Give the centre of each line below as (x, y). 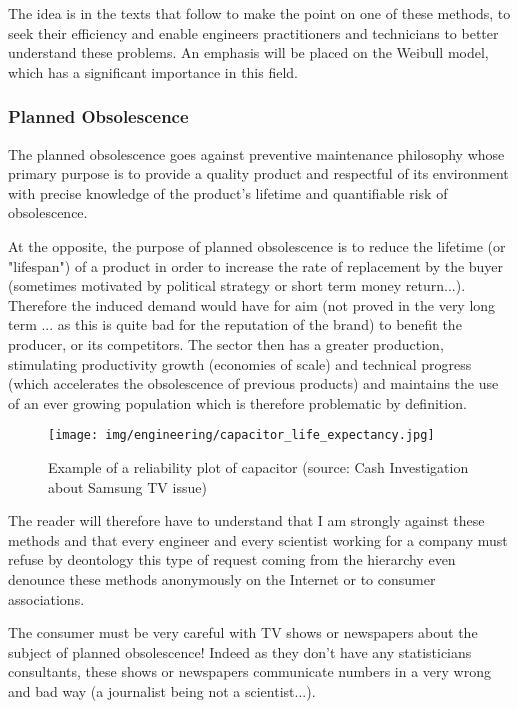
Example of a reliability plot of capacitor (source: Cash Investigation (258, 466)
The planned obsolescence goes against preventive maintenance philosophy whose (256, 153)
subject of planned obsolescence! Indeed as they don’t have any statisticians (240, 651)
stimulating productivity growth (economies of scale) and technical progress (240, 363)
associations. (46, 598)
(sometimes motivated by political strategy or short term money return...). (237, 285)
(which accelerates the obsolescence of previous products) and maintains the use (253, 383)
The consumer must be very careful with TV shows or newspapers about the (243, 632)
